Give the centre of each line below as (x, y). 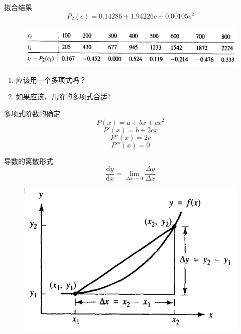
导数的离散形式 (29, 161)
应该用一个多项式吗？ (51, 79)
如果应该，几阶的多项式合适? (63, 97)
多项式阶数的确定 (32, 113)
